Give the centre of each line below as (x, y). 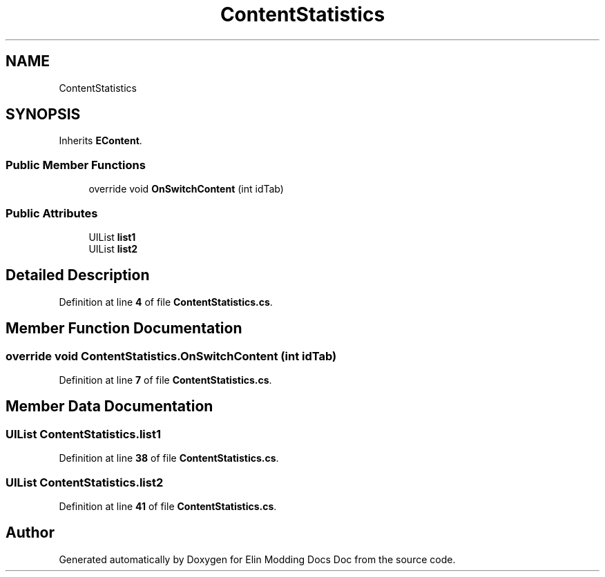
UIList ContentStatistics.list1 (83, 434)
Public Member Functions (76, 165)
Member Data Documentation (109, 407)
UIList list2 (113, 248)
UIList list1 (112, 237)
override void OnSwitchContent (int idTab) (186, 189)
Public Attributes (52, 213)
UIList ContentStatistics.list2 (85, 482)
